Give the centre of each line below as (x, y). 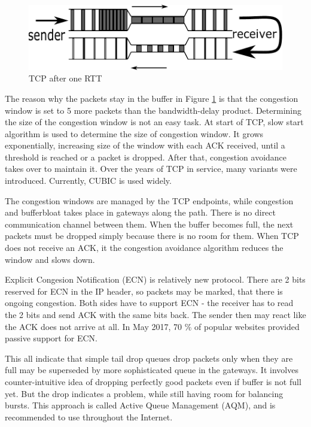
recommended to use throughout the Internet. (89, 417)
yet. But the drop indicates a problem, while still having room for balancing (144, 393)
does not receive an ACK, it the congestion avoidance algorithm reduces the (144, 248)
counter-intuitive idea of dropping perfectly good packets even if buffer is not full (153, 381)
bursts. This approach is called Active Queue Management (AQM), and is (140, 405)
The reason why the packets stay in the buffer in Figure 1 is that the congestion (152, 98)
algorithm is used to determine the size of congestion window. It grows (134, 133)
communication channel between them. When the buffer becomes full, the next (149, 224)
